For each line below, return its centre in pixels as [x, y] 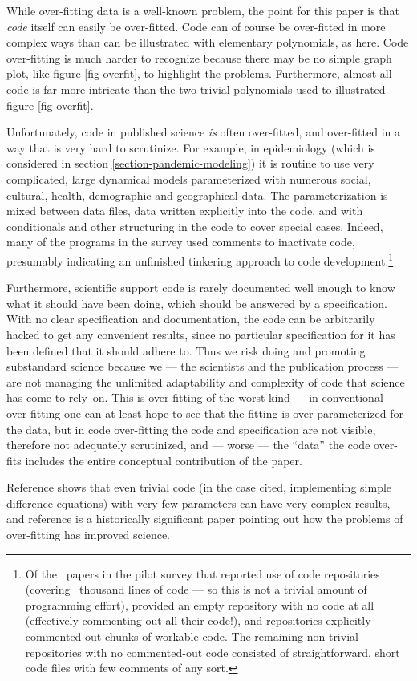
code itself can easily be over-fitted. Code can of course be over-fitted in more [196, 26]
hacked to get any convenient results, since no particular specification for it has [201, 334]
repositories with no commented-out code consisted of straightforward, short [213, 652]
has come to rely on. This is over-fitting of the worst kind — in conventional [195, 397]
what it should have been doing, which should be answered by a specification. [197, 303]
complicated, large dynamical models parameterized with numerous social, [189, 178]
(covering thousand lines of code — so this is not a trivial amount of [196, 589]
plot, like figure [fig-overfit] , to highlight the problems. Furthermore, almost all [199, 73]
